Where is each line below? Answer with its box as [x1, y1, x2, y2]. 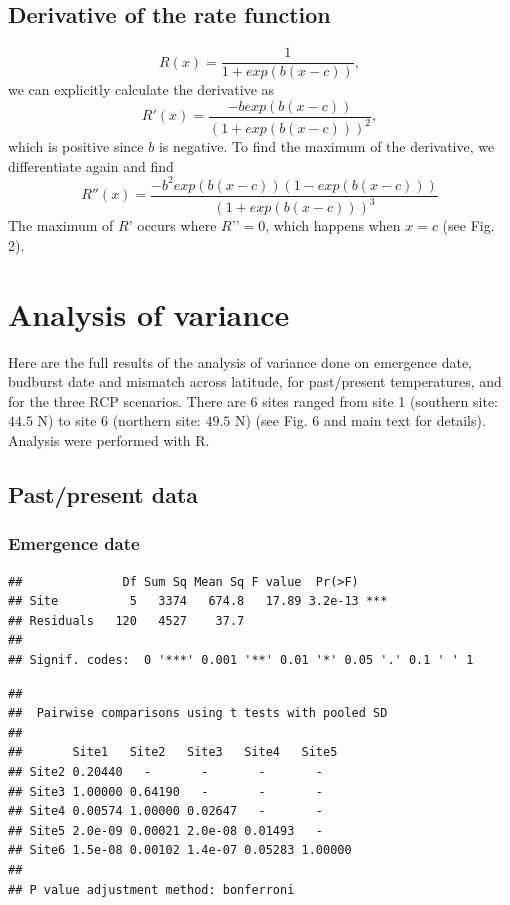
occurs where [137, 215, 217, 236]
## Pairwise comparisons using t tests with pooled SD [8, 706, 388, 721]
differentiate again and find [8, 155, 174, 176]
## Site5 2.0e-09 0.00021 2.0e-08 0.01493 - [8, 823, 323, 838]
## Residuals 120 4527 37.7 [8, 613, 245, 628]
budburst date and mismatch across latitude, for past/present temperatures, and [8, 371, 502, 392]
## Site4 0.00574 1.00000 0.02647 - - [8, 804, 323, 819]
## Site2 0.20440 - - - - [8, 764, 323, 779]
